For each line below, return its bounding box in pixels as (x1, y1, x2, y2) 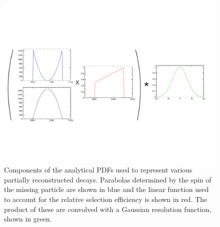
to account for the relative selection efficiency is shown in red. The (4, 193, 207, 204)
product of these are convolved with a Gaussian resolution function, (4, 203, 211, 214)
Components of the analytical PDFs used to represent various (4, 164, 192, 175)
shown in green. (4, 213, 52, 224)
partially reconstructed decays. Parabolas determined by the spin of (4, 174, 211, 184)
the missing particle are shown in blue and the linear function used (4, 184, 209, 194)
